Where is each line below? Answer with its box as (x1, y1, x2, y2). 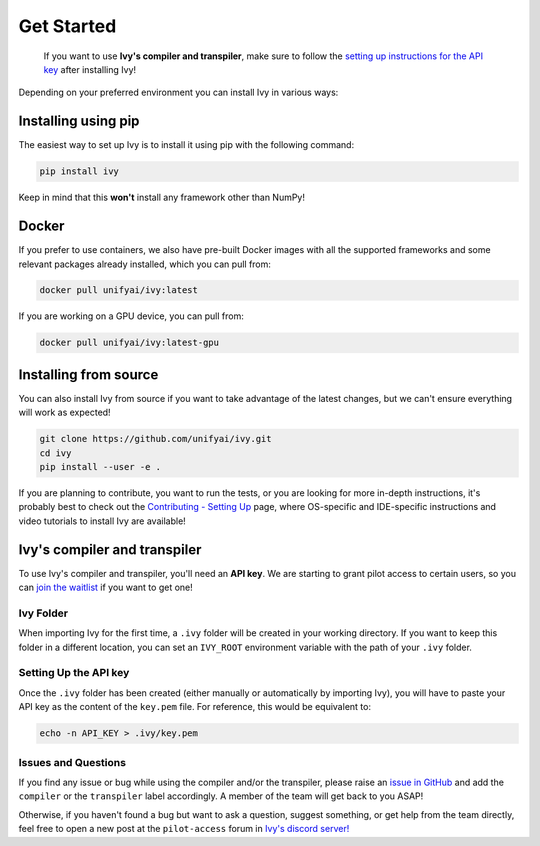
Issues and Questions (18, 755, 127, 769)
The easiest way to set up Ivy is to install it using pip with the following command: (18, 139, 355, 151)
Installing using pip (18, 113, 140, 130)
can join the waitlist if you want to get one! (18, 581, 194, 594)
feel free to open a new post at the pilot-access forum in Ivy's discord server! (18, 823, 350, 835)
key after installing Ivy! (43, 63, 137, 75)
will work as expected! (18, 406, 111, 419)
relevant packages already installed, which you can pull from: (18, 258, 272, 270)
